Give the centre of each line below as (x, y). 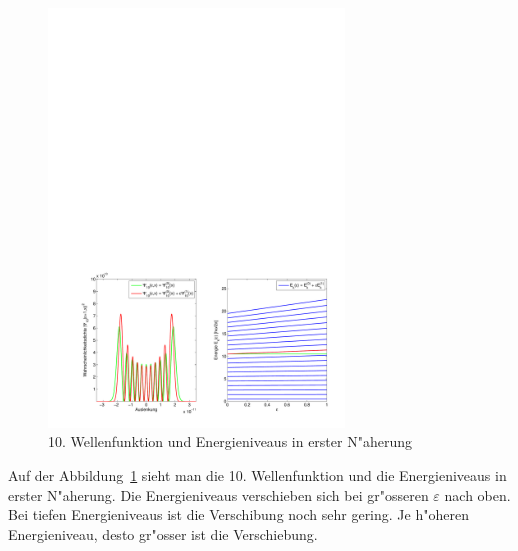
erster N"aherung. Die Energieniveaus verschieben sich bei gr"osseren (218, 494)
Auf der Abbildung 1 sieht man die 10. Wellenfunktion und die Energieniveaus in (257, 474)
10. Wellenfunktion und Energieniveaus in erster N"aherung (230, 441)
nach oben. (477, 494)
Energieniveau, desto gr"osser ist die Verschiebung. (163, 533)
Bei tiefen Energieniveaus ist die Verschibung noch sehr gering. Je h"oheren (238, 514)
